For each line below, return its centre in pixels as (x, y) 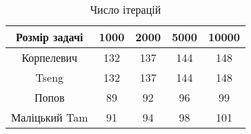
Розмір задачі (50, 37)
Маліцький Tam (50, 117)
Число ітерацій (125, 9)
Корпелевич (50, 57)
